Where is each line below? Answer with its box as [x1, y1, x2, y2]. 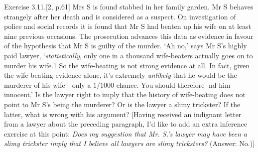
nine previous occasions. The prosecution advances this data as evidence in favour [4, 30, 254, 41]
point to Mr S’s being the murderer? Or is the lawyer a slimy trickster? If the [4, 99, 241, 109]
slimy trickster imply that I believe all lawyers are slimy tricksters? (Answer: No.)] [4, 138, 255, 149]
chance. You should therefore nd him [116, 79, 231, 90]
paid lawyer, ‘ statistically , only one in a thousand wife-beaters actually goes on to [4, 50, 253, 60]
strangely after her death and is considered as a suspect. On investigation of [4, 11, 236, 21]
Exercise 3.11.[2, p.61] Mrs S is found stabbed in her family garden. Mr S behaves [4, 1, 254, 11]
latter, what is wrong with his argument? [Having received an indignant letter [4, 109, 242, 119]
